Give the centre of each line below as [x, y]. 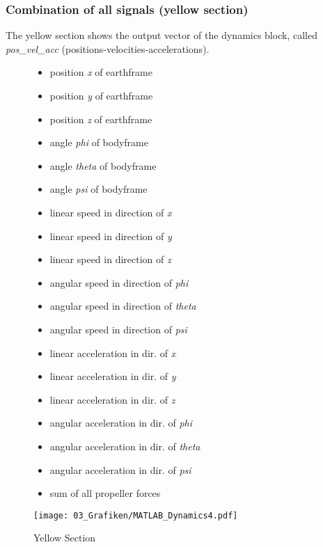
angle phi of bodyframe [99, 142]
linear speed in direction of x [111, 212]
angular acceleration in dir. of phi [121, 423]
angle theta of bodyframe [103, 165]
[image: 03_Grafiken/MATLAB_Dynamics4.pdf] [136, 515]
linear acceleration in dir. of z [112, 399]
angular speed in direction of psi [118, 329]
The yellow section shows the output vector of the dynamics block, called [161, 35]
